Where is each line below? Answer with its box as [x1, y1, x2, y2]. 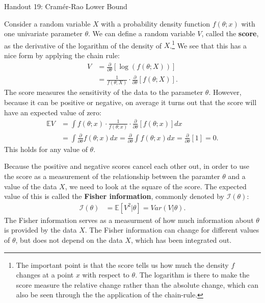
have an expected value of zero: [4, 107, 101, 117]
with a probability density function [101, 18, 210, 29]
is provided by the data [4, 224, 77, 235]
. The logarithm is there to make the [135, 269, 250, 280]
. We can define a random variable [88, 28, 195, 39]
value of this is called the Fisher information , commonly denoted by [4, 191, 224, 201]
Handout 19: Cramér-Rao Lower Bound [4, 1, 127, 11]
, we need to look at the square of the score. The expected [65, 181, 247, 191]
